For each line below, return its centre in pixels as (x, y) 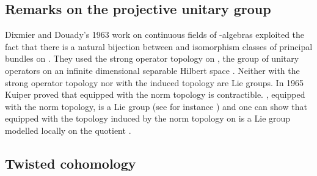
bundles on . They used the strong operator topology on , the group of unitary (152, 58)
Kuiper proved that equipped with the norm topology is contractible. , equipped (155, 94)
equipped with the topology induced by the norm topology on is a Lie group (148, 118)
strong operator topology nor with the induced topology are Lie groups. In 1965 (155, 82)
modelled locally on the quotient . (68, 130)
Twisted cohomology (71, 163)
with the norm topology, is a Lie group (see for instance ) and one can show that (156, 106)
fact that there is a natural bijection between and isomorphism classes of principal (159, 46)
